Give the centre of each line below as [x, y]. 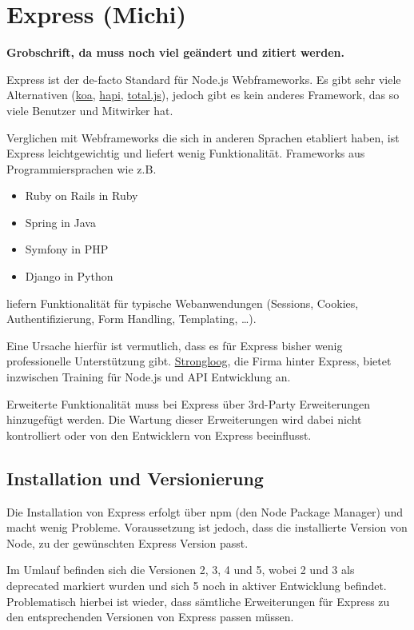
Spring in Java [60, 222]
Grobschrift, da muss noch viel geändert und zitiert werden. [176, 52]
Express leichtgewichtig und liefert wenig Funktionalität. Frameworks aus [186, 153]
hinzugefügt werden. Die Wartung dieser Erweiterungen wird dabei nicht [184, 419]
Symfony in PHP [67, 249]
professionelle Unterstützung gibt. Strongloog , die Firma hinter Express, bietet [199, 361]
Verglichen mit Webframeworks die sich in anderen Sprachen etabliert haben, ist [203, 137]
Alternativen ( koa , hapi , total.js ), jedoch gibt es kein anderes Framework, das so [203, 95]
